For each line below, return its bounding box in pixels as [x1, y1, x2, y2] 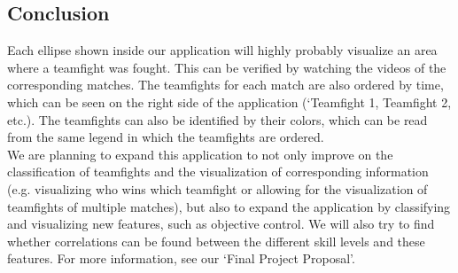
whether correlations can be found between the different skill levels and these [7, 231, 425, 250]
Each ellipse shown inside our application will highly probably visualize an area [7, 41, 438, 59]
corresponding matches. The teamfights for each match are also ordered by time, [7, 75, 444, 94]
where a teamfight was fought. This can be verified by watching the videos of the [7, 58, 446, 76]
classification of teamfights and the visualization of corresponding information [7, 162, 429, 181]
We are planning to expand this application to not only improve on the [7, 144, 393, 163]
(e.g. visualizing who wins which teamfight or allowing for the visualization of [7, 179, 428, 198]
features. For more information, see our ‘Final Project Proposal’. [7, 249, 355, 268]
